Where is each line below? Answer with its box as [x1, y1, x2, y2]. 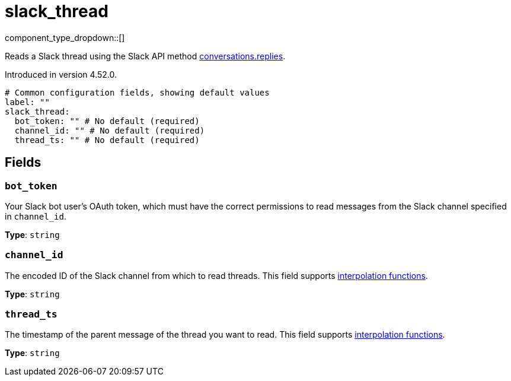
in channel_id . [5, 211, 66, 221]
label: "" [5, 97, 50, 107]
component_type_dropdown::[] [5, 32, 125, 43]
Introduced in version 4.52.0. [5, 69, 117, 80]
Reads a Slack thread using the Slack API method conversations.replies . [5, 50, 286, 61]
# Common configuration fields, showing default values [5, 87, 270, 97]
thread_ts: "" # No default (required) [14, 135, 200, 145]
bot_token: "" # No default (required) [14, 116, 200, 126]
